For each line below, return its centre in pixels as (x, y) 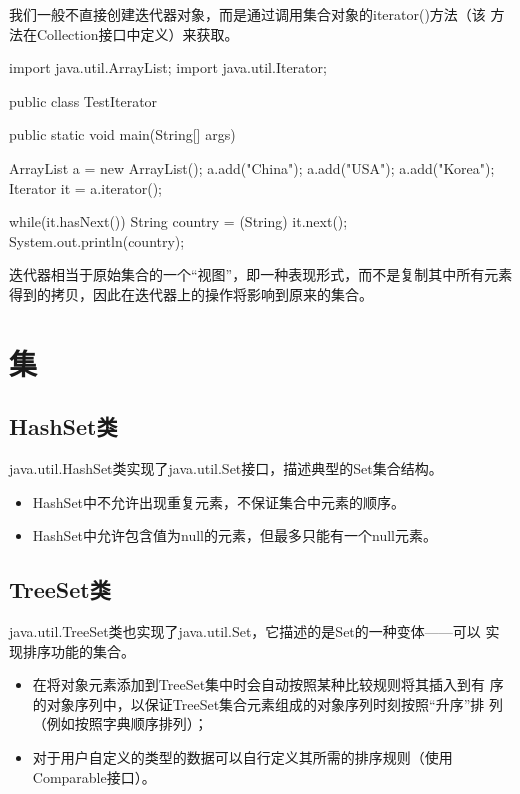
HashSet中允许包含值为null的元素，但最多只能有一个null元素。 (234, 535)
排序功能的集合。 (78, 650)
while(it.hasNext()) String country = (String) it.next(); (178, 221)
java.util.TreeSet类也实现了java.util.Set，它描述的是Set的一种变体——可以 (245, 631)
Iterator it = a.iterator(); (86, 187)
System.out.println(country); (97, 240)
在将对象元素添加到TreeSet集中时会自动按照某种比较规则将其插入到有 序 (268, 684)
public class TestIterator (83, 100)
